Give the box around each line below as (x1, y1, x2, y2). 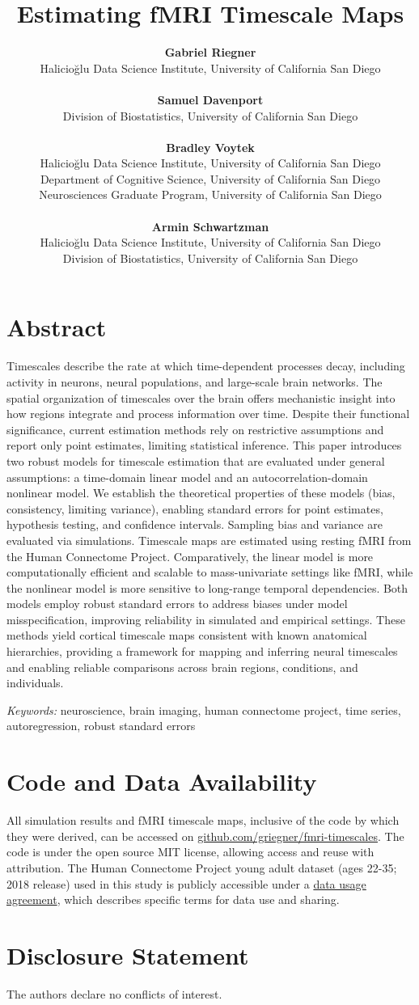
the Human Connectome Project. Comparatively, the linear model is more (6, 547, 374, 564)
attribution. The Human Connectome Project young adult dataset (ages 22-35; (6, 859, 397, 876)
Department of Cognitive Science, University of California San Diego (40, 170, 381, 187)
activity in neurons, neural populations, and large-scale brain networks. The (6, 373, 383, 390)
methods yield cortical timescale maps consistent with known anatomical (6, 627, 367, 644)
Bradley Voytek (166, 138, 255, 155)
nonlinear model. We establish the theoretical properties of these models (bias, (6, 484, 396, 501)
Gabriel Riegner (164, 44, 256, 61)
